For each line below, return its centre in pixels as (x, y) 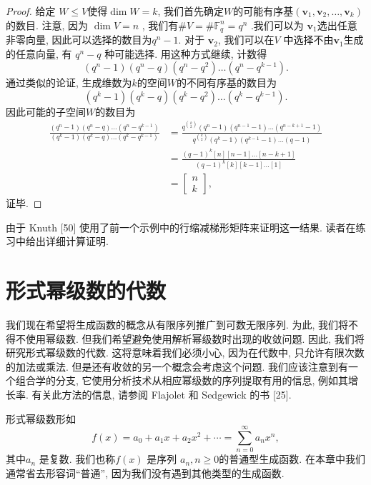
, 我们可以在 (246, 40)
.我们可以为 (277, 25)
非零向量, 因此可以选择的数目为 (79, 40)
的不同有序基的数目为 (227, 82)
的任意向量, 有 (39, 53)
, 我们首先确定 (191, 11)
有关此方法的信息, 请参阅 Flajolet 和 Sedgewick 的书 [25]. (162, 394)
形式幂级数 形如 (41, 418)
